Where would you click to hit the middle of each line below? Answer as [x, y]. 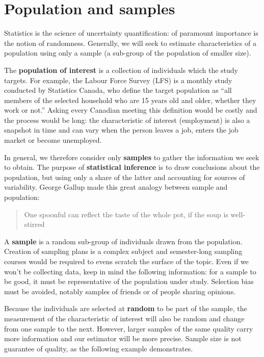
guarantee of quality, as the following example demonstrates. [99, 348]
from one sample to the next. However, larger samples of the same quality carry [129, 328]
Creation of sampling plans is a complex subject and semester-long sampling [123, 251]
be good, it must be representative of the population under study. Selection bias [129, 281]
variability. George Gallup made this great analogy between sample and [116, 187]
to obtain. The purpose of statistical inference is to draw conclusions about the [132, 167]
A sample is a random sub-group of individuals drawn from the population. [123, 241]
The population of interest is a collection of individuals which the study [121, 70]
